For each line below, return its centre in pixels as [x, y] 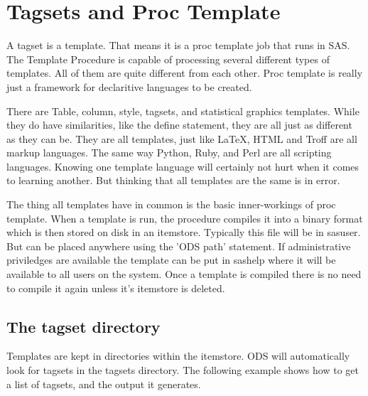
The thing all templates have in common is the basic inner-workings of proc [171, 204]
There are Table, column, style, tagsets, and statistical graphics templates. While [183, 111]
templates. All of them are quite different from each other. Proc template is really [185, 73]
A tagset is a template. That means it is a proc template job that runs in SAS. [178, 45]
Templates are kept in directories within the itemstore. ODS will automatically [178, 356]
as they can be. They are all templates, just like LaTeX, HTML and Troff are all [182, 138]
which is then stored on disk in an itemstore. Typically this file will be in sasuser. [184, 232]
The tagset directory [83, 326]
